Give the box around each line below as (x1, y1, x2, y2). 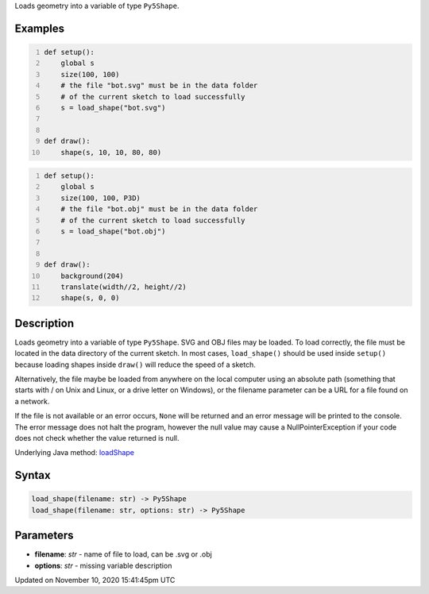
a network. (14, 396, 50, 406)
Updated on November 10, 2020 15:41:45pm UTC (14, 576, 176, 585)
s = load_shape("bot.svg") (60, 103, 166, 112)
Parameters (14, 529, 74, 542)
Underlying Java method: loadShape (14, 448, 135, 457)
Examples (14, 21, 65, 35)
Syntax (14, 469, 51, 482)
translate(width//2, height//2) (60, 283, 187, 291)
